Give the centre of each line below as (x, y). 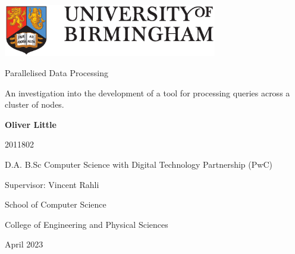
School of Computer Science (56, 204)
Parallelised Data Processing (57, 73)
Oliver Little (31, 124)
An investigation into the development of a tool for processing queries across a (147, 92)
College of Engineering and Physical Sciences (87, 224)
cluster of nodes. (34, 104)
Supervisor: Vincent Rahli (52, 184)
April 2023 (24, 244)
